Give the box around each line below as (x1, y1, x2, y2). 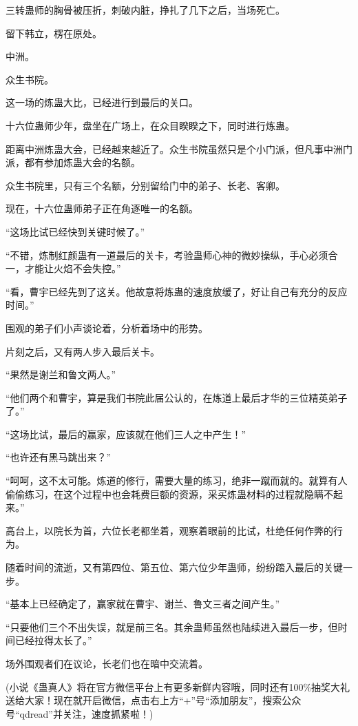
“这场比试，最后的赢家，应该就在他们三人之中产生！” (6, 426, 246, 441)
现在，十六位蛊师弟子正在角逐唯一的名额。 (6, 201, 198, 216)
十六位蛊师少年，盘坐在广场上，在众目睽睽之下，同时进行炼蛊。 (6, 118, 295, 132)
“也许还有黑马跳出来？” (6, 450, 112, 464)
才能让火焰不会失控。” (24, 261, 121, 276)
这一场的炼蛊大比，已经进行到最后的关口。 (6, 95, 198, 110)
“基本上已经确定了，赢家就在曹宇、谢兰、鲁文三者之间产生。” (6, 597, 280, 611)
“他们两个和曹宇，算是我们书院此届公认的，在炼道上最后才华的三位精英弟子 (6, 390, 348, 404)
